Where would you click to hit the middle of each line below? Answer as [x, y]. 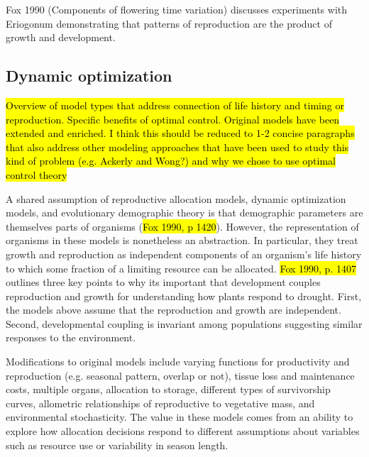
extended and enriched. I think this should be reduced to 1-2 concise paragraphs [180, 133]
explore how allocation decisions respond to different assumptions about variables [183, 431]
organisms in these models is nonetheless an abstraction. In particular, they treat [182, 240]
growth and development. [61, 37]
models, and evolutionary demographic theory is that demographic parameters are [184, 213]
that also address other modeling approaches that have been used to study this [177, 147]
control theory [37, 174]
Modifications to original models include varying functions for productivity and [178, 362]
